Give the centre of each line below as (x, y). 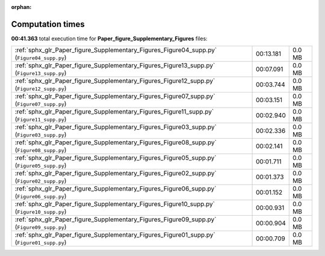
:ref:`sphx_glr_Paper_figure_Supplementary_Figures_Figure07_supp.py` (115, 96)
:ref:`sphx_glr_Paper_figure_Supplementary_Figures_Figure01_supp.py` (115, 235)
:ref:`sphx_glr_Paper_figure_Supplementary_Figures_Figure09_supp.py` (116, 219)
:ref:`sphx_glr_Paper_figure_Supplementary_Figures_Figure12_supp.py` (115, 81)
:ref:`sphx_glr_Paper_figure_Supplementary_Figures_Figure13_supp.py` (115, 66)
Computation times (48, 24)
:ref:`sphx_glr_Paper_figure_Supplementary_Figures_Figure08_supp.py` (116, 142)
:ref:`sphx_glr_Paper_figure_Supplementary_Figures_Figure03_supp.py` (116, 127)
